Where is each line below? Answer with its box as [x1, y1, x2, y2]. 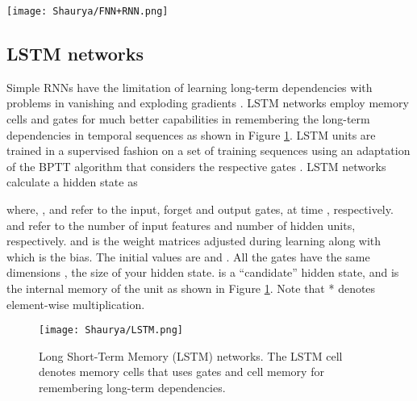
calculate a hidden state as [6, 173, 138, 190]
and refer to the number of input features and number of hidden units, [6, 216, 356, 233]
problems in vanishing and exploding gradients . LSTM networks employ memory [6, 94, 409, 111]
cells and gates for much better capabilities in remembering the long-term [6, 111, 370, 127]
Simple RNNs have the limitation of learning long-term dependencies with [6, 78, 373, 95]
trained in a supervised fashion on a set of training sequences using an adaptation [6, 142, 411, 159]
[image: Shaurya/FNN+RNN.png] [6, 6, 169, 17]
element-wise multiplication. [6, 295, 145, 312]
